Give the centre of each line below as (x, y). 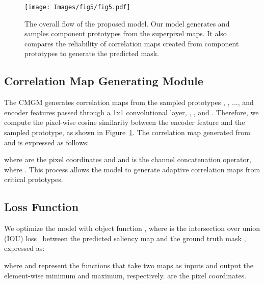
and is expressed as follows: (47, 142)
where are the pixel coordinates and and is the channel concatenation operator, (128, 159)
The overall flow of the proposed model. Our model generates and (127, 23)
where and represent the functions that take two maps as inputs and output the (129, 265)
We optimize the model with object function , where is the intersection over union (132, 228)
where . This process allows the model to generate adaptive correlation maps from (132, 169)
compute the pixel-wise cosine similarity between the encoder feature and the (125, 122)
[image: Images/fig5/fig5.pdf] (77, 7)
